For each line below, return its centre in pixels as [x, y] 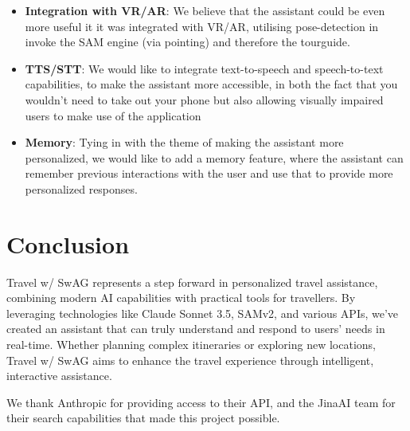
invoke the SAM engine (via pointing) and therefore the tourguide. [187, 42]
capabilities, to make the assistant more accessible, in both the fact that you [211, 84]
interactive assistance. [59, 376]
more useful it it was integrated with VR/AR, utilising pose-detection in [202, 26]
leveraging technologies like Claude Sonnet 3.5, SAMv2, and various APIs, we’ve [203, 313]
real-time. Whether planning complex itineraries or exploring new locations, [191, 345]
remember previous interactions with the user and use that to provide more [209, 173]
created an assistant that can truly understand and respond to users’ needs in [196, 329]
